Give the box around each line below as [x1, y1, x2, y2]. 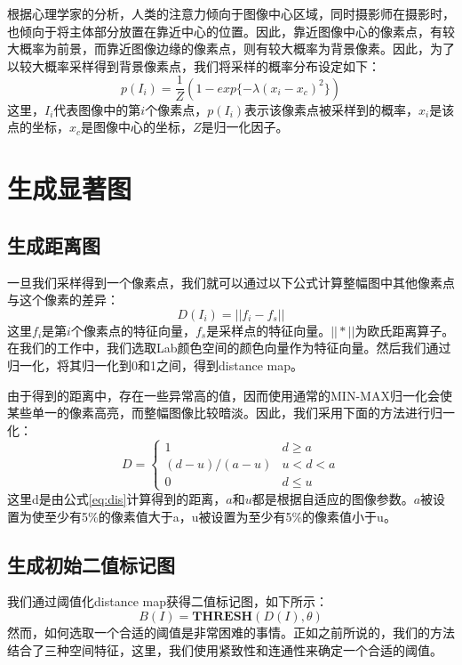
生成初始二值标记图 [7, 550, 175, 578]
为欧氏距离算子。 [354, 320, 455, 339]
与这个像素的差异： [7, 290, 119, 309]
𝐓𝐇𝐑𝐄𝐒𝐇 [192, 610, 253, 623]
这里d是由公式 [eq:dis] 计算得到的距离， [7, 489, 227, 507]
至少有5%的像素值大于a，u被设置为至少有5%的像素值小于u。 [44, 507, 396, 525]
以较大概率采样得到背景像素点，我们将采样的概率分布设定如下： [7, 56, 380, 75]
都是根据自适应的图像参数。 [251, 489, 414, 507]
